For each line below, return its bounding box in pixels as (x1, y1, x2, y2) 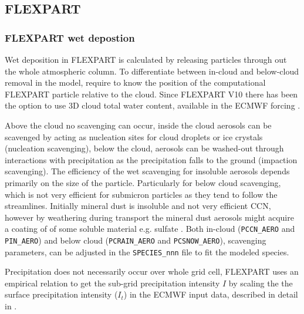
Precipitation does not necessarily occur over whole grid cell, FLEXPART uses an (5, 265, 299, 278)
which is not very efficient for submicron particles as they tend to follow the (5, 188, 278, 200)
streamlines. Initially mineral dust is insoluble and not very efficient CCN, (5, 200, 271, 212)
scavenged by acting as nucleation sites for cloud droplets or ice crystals (5, 130, 263, 143)
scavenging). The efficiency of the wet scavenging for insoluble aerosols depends (5, 165, 290, 177)
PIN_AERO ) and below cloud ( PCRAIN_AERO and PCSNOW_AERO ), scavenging (5, 234, 266, 246)
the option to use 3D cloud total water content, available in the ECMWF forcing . (5, 99, 300, 112)
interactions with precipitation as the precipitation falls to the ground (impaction (5, 153, 298, 166)
